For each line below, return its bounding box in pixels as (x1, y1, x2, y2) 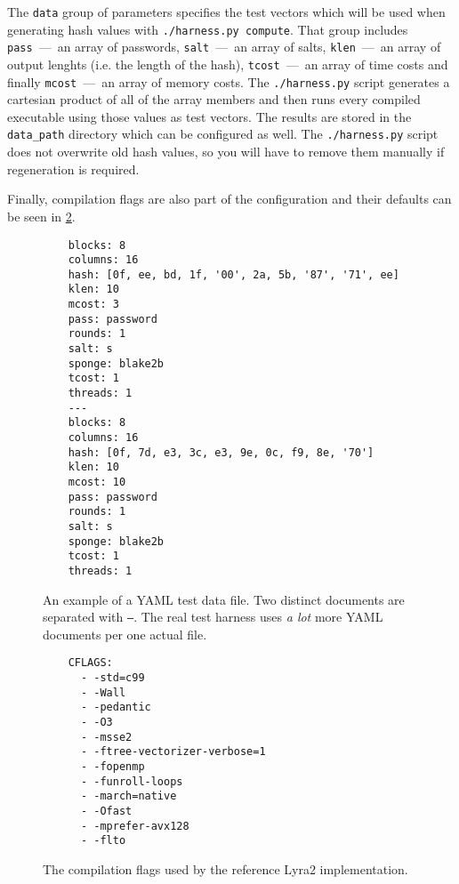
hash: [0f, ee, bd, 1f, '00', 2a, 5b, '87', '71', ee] (68, 268, 399, 281)
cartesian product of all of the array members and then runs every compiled (7, 90, 421, 108)
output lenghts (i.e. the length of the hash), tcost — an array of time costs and (7, 54, 448, 73)
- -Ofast (80, 805, 133, 817)
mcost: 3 (68, 298, 119, 311)
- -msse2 (80, 730, 133, 743)
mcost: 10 (68, 476, 126, 488)
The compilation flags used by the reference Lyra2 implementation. (43, 859, 408, 878)
